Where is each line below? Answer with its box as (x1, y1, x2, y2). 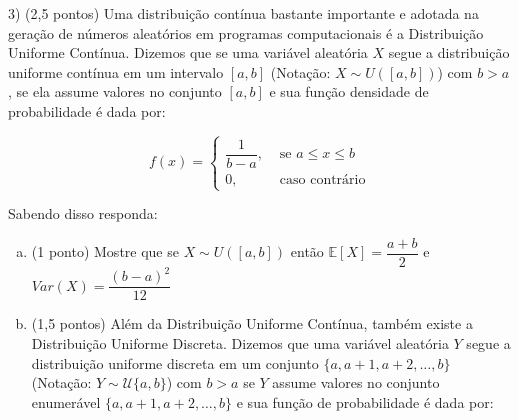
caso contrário (279, 172, 366, 187)
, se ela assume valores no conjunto (8, 81, 222, 102)
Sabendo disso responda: (8, 203, 158, 224)
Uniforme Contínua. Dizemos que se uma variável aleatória (8, 42, 368, 63)
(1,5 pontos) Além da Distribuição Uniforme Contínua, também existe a (31, 313, 473, 334)
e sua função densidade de (269, 81, 429, 102)
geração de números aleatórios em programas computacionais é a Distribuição (8, 22, 484, 43)
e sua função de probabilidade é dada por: (236, 391, 494, 412)
